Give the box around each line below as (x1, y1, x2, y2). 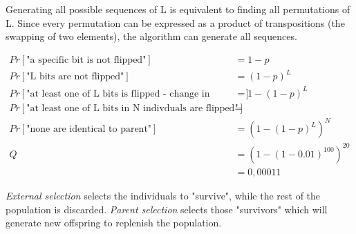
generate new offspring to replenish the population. (6, 215, 222, 230)
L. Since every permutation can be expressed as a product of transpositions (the (6, 15, 345, 30)
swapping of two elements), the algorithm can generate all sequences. (6, 29, 297, 43)
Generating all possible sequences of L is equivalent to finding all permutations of (6, 2, 350, 16)
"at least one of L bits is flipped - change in (26, 88, 210, 99)
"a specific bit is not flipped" (26, 55, 147, 65)
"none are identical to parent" (26, 124, 152, 135)
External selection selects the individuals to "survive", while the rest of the (6, 188, 321, 202)
